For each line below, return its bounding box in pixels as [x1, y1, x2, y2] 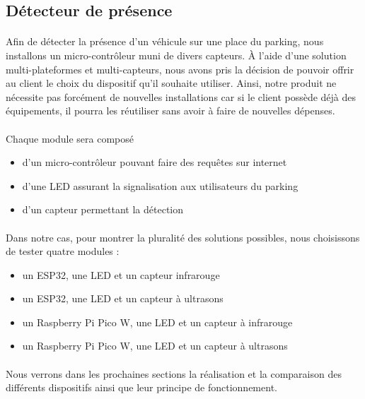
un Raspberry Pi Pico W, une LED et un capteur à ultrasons [22, 338, 288, 353]
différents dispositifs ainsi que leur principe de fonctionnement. [6, 380, 277, 395]
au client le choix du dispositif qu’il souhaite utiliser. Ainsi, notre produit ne [6, 76, 337, 90]
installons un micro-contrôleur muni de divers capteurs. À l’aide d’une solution [6, 47, 347, 62]
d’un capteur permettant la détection [22, 202, 184, 217]
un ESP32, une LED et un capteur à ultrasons [22, 291, 224, 306]
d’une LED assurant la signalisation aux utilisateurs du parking [22, 178, 299, 193]
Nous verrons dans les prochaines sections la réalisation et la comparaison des [6, 366, 342, 381]
